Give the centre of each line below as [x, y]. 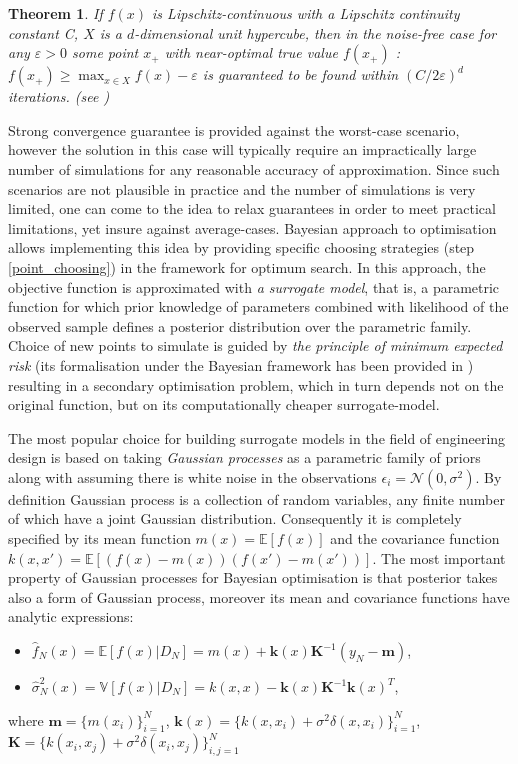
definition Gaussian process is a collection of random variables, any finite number [256, 498]
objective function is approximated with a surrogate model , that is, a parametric [254, 286]
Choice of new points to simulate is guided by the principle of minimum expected [255, 345]
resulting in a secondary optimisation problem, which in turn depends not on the [256, 384]
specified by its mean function [99, 538]
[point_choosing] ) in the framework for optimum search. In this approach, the [247, 266]
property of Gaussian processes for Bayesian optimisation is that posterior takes [253, 577]
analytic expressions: [71, 616]
